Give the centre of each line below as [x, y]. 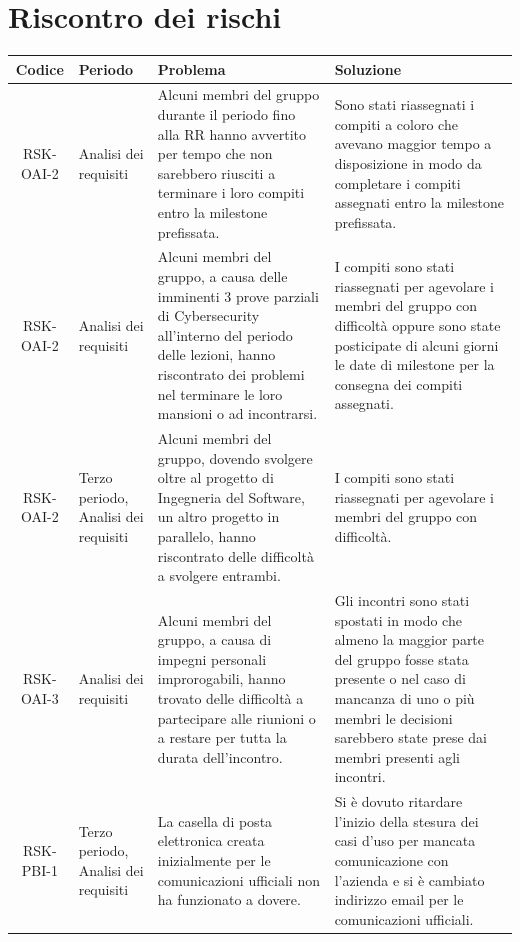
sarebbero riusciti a [216, 172]
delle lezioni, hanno [216, 354]
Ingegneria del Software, [231, 496]
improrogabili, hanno [221, 678]
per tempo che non [215, 153]
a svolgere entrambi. [219, 575]
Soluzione [368, 68]
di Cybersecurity [208, 315]
